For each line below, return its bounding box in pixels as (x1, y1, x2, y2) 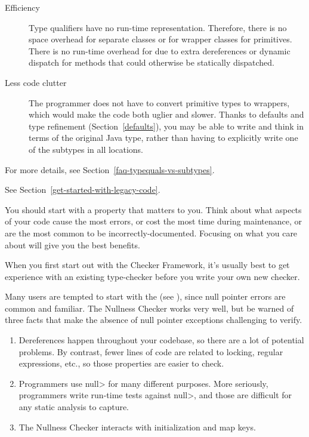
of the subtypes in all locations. (29, 143, 143, 155)
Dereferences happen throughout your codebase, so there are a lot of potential (18, 334, 304, 346)
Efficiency (5, 1, 40, 13)
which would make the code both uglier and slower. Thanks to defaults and (29, 108, 304, 121)
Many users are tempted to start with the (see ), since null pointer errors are (5, 290, 286, 303)
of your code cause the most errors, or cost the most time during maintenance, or (5, 215, 302, 227)
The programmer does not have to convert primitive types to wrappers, (29, 96, 290, 109)
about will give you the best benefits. (5, 238, 140, 251)
